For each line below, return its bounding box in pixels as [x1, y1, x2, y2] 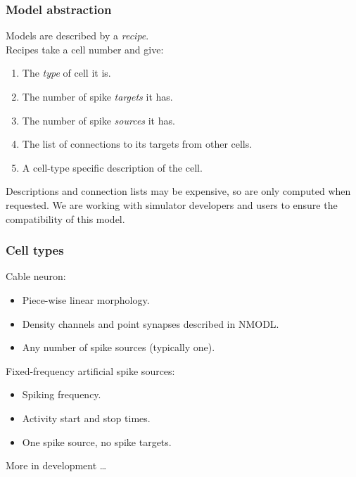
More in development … [6, 458, 107, 473]
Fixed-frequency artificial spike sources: [6, 363, 175, 378]
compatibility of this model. [6, 211, 125, 226]
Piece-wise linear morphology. [22, 292, 150, 307]
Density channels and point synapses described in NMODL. [22, 316, 279, 331]
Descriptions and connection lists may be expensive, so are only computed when [6, 184, 351, 198]
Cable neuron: [6, 269, 66, 284]
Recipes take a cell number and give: [6, 42, 164, 56]
